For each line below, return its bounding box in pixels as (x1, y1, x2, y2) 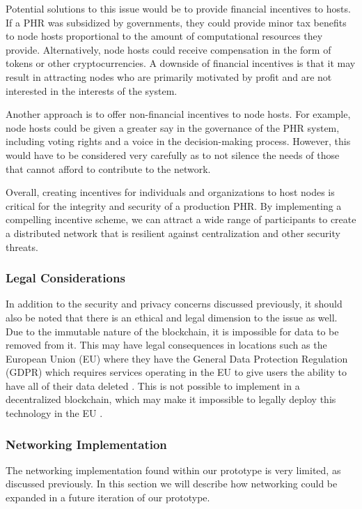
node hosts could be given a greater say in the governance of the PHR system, (6, 120, 340, 135)
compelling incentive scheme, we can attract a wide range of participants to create (6, 212, 356, 227)
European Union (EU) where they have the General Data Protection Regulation (6, 351, 348, 365)
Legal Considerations (6, 269, 125, 287)
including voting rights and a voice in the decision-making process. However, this (6, 134, 351, 149)
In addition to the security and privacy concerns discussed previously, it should (6, 296, 343, 311)
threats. (6, 239, 38, 254)
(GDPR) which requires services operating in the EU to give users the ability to (6, 365, 347, 379)
